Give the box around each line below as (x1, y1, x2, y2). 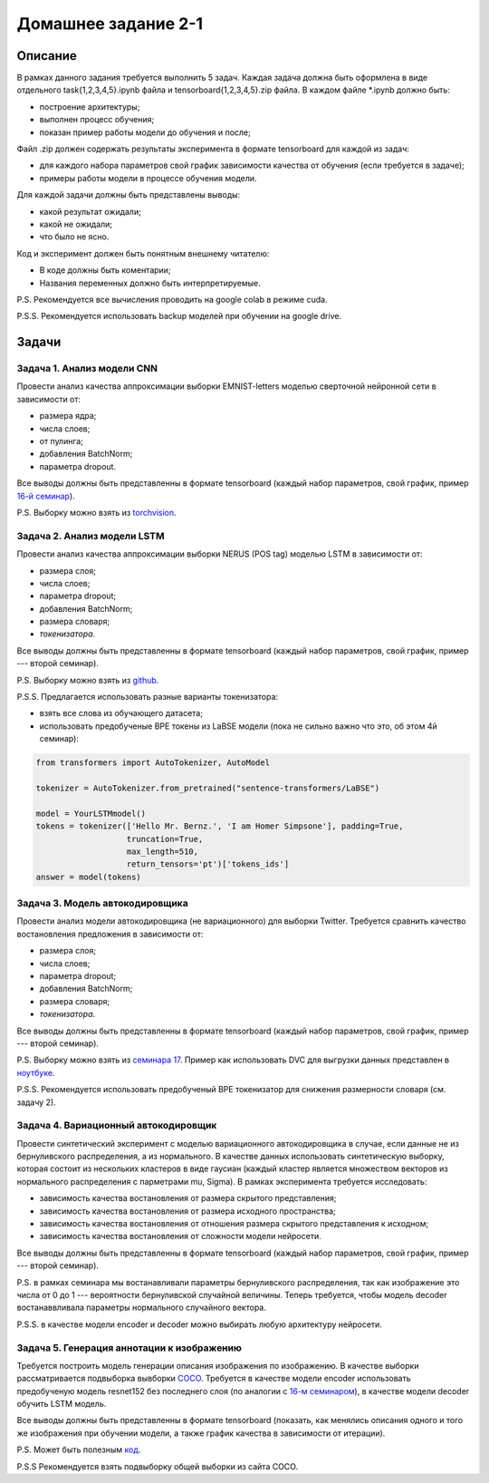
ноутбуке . (16, 1067, 55, 1078)
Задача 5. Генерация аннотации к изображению (16, 1342, 242, 1354)
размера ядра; (39, 411, 97, 422)
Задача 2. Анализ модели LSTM (16, 529, 165, 542)
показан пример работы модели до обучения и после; (39, 127, 251, 138)
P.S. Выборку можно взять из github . (16, 674, 159, 685)
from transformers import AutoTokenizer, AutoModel (35, 758, 271, 768)
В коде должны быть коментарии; (39, 265, 171, 276)
